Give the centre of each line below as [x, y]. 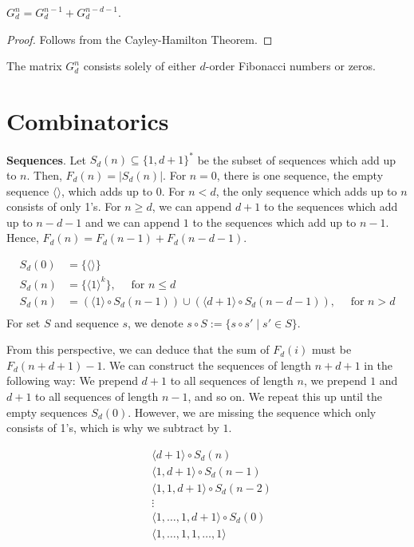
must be [332, 349]
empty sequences [47, 412]
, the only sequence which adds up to [306, 190]
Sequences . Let [46, 159]
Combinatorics [88, 120]
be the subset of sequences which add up [297, 159]
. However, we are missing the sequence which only [252, 412]
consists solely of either [140, 66]
